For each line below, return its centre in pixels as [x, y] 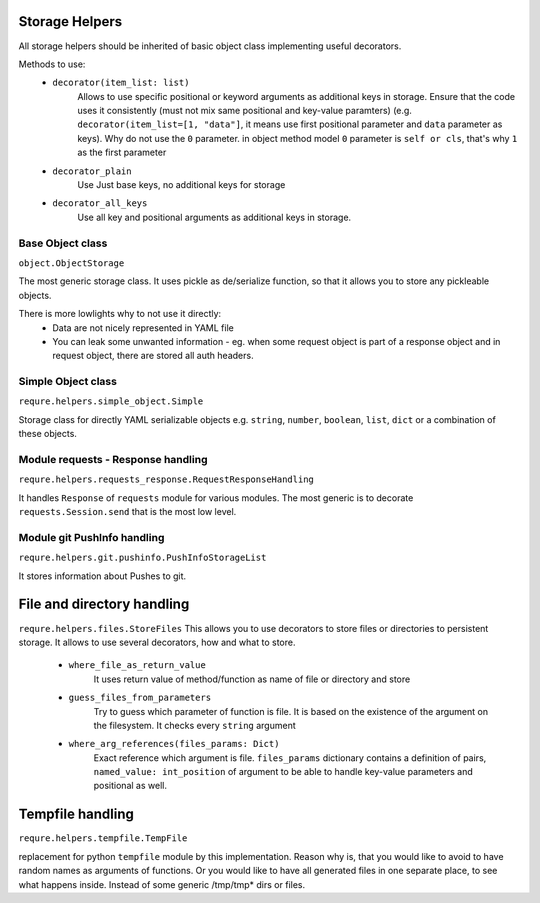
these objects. [47, 434]
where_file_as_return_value [137, 665]
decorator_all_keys [100, 203]
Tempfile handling [76, 814]
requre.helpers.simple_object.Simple [111, 401]
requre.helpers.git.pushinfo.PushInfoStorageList [142, 558]
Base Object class [63, 243]
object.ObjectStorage [71, 263]
